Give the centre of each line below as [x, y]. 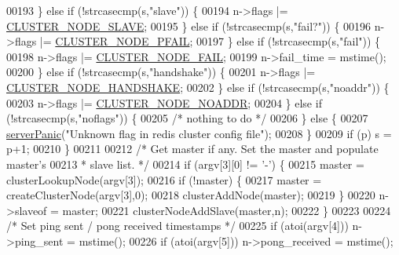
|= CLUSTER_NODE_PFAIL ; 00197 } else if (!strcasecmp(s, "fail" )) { [210, 41]
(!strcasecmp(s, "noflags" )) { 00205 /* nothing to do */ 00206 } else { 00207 [187, 118]
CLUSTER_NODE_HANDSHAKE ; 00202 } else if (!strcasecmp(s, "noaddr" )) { [198, 87]
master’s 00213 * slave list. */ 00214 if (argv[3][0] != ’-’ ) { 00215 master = [185, 164]
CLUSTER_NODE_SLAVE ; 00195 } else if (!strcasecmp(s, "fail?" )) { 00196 [189, 25]
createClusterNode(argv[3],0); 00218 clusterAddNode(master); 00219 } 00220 [191, 195]
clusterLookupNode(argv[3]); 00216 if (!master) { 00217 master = [164, 179]
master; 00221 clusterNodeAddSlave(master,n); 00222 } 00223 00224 [227, 210]
